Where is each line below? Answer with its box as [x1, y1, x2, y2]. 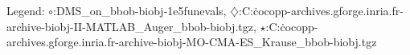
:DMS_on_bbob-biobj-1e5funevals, [53, 2, 227, 18]
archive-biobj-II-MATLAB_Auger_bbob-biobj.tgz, [6, 18, 256, 34]
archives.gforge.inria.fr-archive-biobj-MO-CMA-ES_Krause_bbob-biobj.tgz [6, 33, 377, 50]
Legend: [6, 2, 45, 18]
